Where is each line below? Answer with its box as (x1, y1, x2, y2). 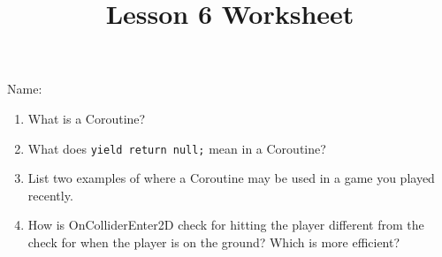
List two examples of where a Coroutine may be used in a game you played (27, 169, 435, 187)
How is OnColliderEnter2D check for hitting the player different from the (27, 215, 424, 234)
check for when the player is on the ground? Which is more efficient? (27, 233, 400, 251)
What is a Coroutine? (27, 109, 146, 127)
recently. (27, 185, 73, 204)
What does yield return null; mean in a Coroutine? (27, 139, 326, 157)
